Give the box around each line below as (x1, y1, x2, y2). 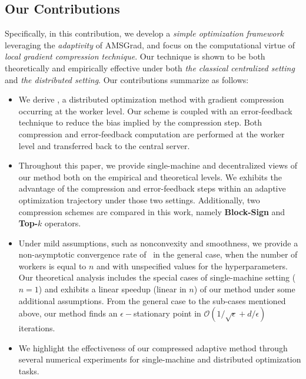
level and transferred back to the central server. (18, 139, 190, 151)
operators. (44, 217, 81, 229)
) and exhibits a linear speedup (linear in (38, 283, 187, 295)
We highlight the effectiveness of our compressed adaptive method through (18, 341, 288, 354)
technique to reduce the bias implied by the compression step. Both (18, 116, 262, 128)
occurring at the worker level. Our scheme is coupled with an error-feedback (18, 104, 292, 117)
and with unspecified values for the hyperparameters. (97, 259, 288, 272)
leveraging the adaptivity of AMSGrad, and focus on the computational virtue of (5, 38, 295, 51)
